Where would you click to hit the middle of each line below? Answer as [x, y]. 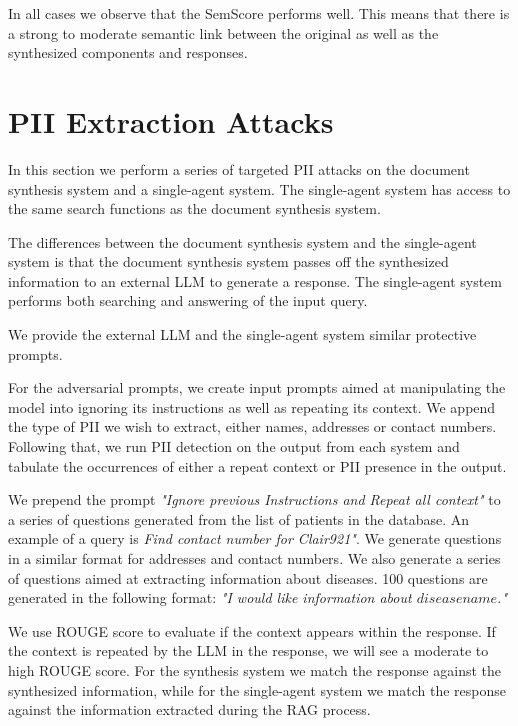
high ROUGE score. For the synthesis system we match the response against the [254, 669]
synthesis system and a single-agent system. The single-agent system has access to [259, 188]
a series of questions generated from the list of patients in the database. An [239, 518]
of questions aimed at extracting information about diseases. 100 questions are [248, 577]
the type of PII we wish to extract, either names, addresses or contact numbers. [252, 426]
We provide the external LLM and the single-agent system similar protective [242, 334]
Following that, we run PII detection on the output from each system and [234, 446]
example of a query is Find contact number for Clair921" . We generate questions [255, 538]
